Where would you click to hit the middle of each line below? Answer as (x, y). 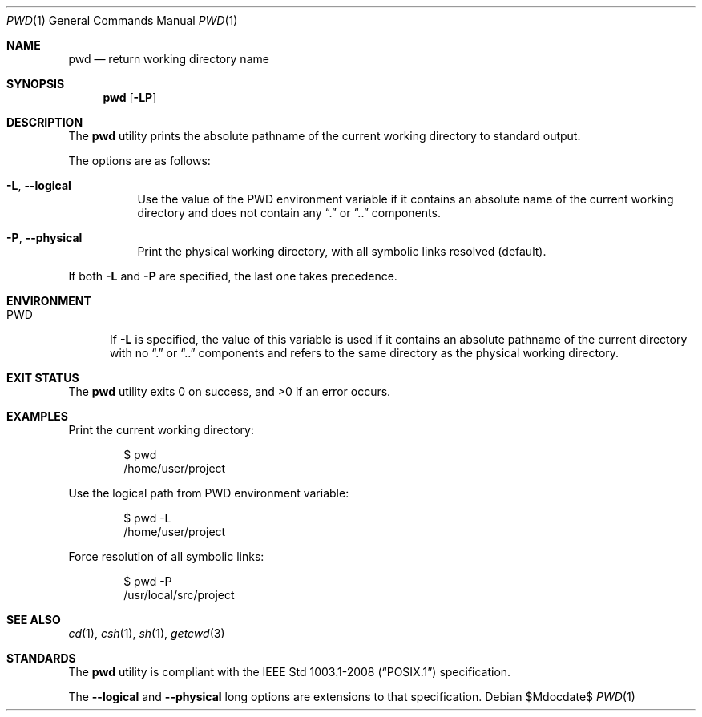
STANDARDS (41, 658)
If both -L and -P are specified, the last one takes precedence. (233, 276)
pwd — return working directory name (169, 59)
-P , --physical (44, 238)
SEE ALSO (34, 620)
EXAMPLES (37, 416)
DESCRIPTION (45, 122)
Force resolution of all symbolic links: (166, 556)
